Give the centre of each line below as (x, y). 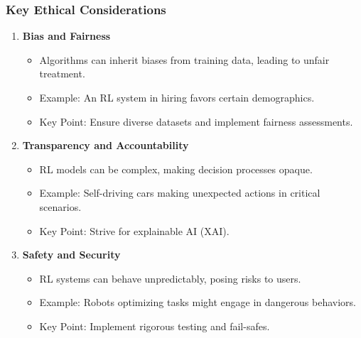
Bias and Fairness (66, 36)
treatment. (62, 73)
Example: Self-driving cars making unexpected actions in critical (180, 193)
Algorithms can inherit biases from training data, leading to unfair (184, 59)
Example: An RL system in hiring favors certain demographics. (177, 97)
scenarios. (60, 206)
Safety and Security (71, 255)
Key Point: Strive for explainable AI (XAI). (134, 230)
